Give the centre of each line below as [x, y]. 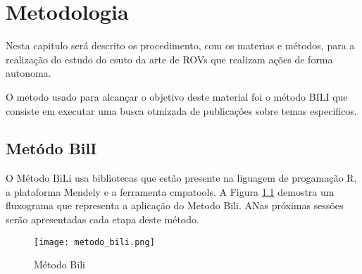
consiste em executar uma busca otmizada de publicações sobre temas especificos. [181, 110]
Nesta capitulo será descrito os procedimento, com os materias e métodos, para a [180, 45]
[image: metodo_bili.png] [94, 242]
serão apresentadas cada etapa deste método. [102, 219]
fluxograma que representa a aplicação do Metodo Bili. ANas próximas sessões [175, 205]
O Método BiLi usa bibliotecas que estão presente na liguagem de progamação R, [181, 178]
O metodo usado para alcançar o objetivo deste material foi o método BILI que [177, 96]
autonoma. [29, 73]
